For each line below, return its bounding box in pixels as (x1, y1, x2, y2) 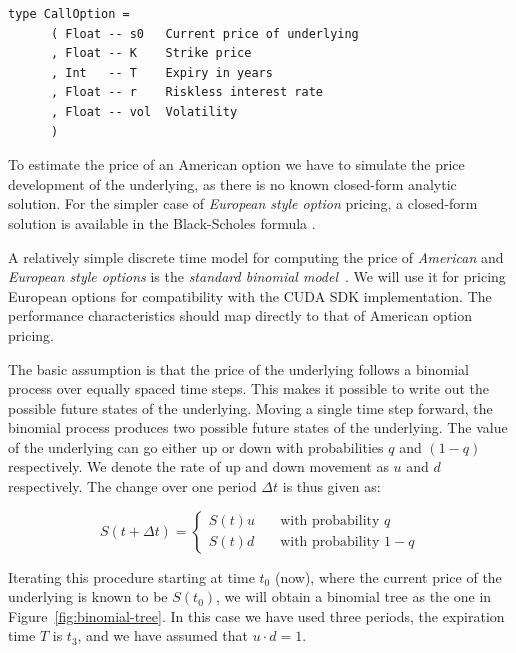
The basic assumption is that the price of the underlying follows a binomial (8, 358, 469, 379)
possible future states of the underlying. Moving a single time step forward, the (8, 397, 493, 418)
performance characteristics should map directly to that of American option (8, 305, 473, 326)
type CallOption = (8, 7, 130, 21)
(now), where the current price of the (274, 566, 502, 587)
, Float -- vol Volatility (50, 104, 238, 119)
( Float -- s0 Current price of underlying (50, 26, 359, 41)
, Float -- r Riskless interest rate (50, 85, 323, 100)
